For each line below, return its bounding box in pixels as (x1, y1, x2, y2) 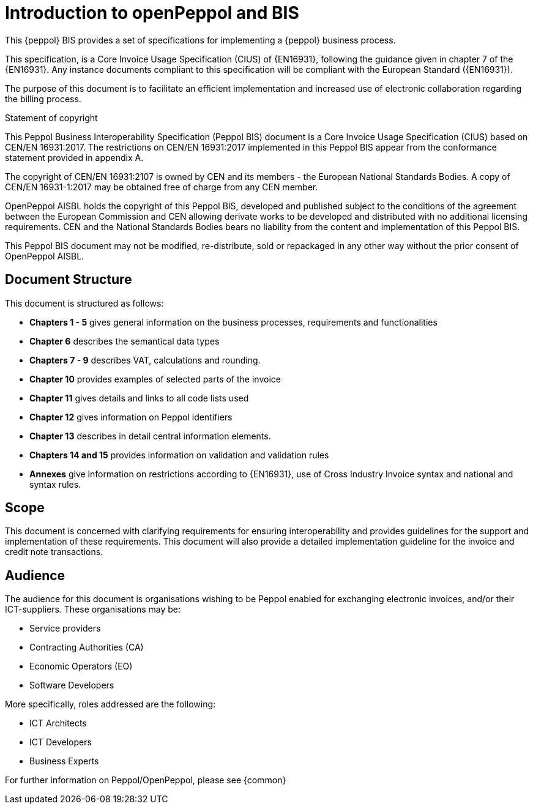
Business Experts (29, 756, 99, 767)
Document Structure (5, 272, 132, 288)
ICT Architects (29, 718, 87, 729)
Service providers (29, 623, 101, 634)
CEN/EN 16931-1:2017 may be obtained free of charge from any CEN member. (5, 181, 318, 192)
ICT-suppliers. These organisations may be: (5, 604, 181, 615)
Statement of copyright (5, 112, 98, 123)
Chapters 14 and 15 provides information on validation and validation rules (29, 449, 329, 460)
